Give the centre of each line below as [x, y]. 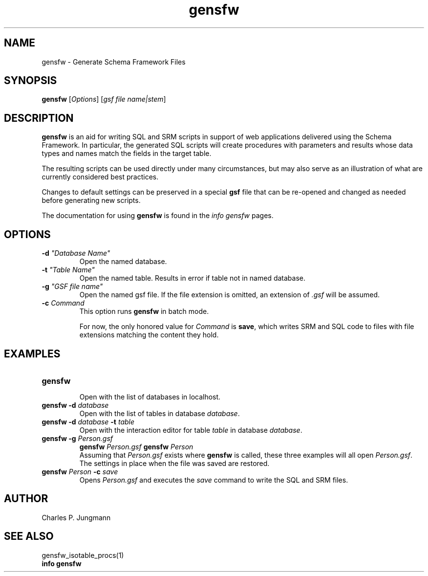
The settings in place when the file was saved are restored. [174, 463]
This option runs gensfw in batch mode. [144, 311]
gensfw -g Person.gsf [77, 438]
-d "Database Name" [76, 253]
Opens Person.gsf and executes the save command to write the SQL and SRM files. [214, 480]
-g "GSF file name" [72, 287]
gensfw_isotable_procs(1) [83, 555]
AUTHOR [26, 499]
